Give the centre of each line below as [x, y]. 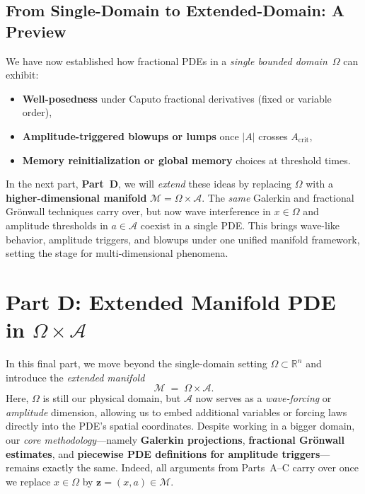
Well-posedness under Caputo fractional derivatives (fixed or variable [177, 98]
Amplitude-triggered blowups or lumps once [131, 136]
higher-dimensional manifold [76, 197]
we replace [28, 481]
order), [37, 112]
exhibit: [22, 75]
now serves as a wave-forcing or [263, 398]
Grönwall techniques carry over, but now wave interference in [138, 211]
